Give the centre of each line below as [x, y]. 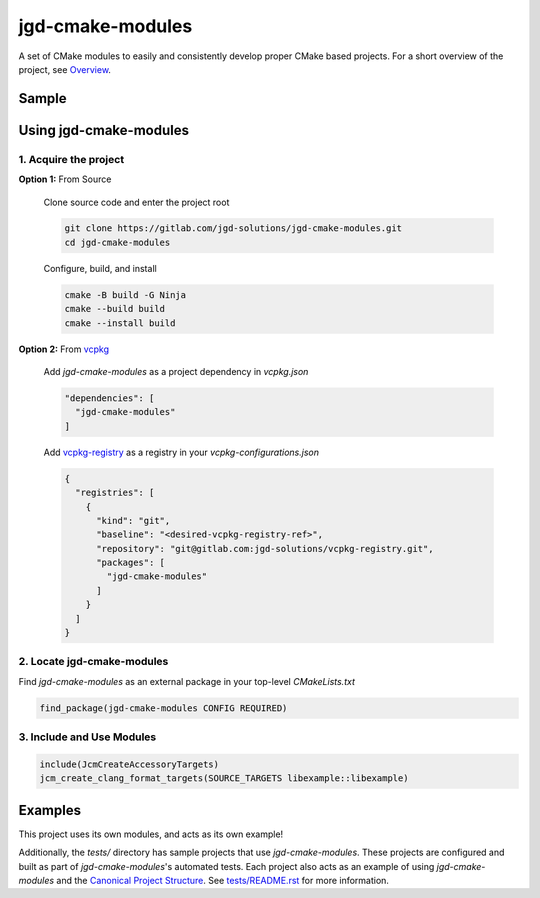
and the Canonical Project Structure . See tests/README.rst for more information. [223, 880]
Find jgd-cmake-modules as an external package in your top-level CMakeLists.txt [186, 681]
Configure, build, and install [100, 268]
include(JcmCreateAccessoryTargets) [129, 764]
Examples [50, 810]
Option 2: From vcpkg [64, 349]
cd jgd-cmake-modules [117, 242]
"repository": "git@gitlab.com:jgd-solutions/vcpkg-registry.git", [265, 548]
